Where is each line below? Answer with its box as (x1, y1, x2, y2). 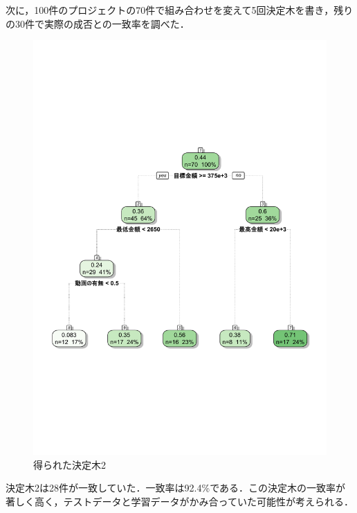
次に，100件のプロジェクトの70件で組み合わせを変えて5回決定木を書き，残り (6, 3, 354, 17)
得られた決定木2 (33, 457, 106, 471)
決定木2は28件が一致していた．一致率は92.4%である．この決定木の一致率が (6, 480, 345, 495)
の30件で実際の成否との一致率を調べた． (6, 16, 190, 30)
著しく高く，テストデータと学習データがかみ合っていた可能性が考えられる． (6, 494, 354, 509)
